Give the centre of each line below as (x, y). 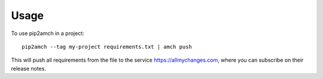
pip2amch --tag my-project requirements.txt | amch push (107, 47)
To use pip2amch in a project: (48, 33)
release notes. (28, 68)
